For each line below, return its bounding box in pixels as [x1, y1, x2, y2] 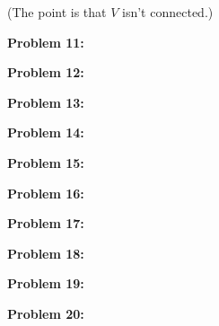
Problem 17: [7, 214, 84, 233]
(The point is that [7, 3, 107, 21]
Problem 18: [7, 243, 84, 262]
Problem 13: [7, 93, 84, 111]
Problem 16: [7, 183, 84, 202]
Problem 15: [7, 153, 84, 172]
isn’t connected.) [122, 3, 214, 21]
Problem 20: [7, 304, 84, 322]
